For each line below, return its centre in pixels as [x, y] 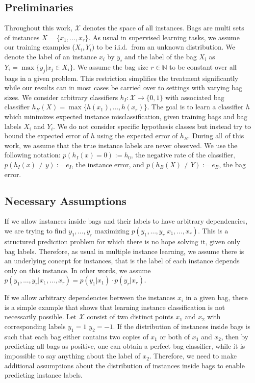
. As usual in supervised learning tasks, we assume [164, 37]
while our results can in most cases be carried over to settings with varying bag [124, 88]
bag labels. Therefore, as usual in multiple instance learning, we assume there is [124, 251]
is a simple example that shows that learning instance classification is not [115, 307]
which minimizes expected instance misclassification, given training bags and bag [126, 116]
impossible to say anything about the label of [73, 356]
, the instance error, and [108, 164]
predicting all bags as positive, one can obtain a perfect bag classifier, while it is [125, 346]
